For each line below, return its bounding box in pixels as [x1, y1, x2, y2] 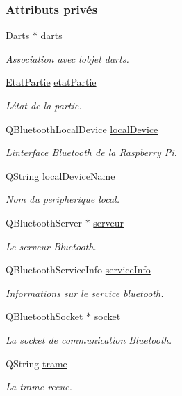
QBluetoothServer [6, 215, 82, 229]
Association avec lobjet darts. [6, 51, 129, 66]
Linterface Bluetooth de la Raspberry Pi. [6, 145, 177, 160]
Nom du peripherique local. [6, 192, 119, 206]
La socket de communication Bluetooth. [6, 332, 172, 346]
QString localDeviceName [6, 168, 115, 183]
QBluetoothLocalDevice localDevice [6, 121, 158, 136]
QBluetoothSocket [6, 309, 83, 323]
